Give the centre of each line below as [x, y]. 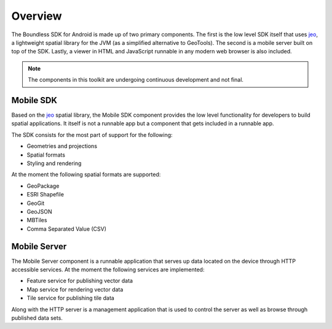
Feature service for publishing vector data [80, 281]
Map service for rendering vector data [75, 289]
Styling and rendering [54, 163]
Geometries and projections [62, 146]
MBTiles [37, 220]
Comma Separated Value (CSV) [67, 229]
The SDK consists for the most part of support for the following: [92, 134]
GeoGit [36, 203]
